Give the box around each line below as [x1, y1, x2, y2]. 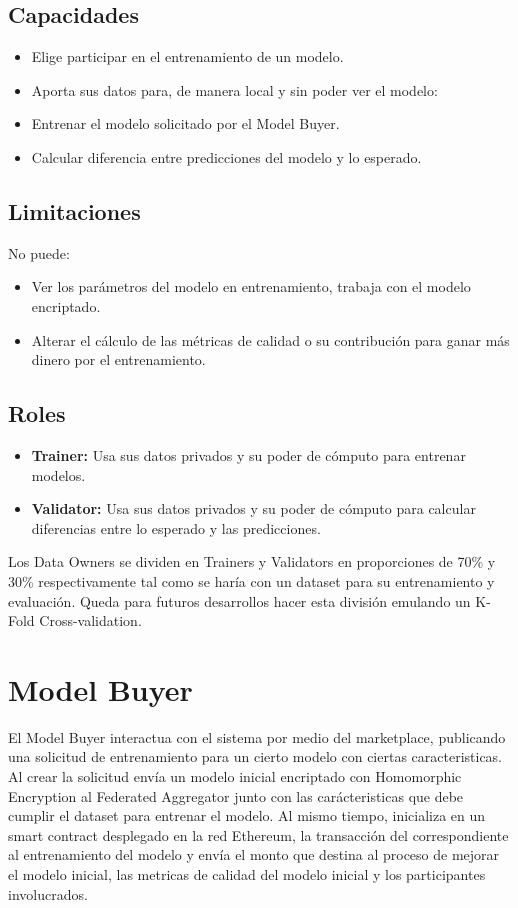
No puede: [8, 242, 70, 263]
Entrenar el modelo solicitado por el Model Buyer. [31, 113, 340, 134]
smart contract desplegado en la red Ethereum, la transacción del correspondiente [8, 824, 509, 845]
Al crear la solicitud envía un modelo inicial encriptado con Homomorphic [8, 766, 462, 787]
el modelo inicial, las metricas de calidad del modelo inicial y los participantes [8, 863, 486, 884]
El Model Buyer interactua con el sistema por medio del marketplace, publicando [8, 726, 506, 747]
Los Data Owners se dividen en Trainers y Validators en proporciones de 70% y [8, 551, 496, 572]
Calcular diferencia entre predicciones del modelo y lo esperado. [31, 146, 422, 167]
